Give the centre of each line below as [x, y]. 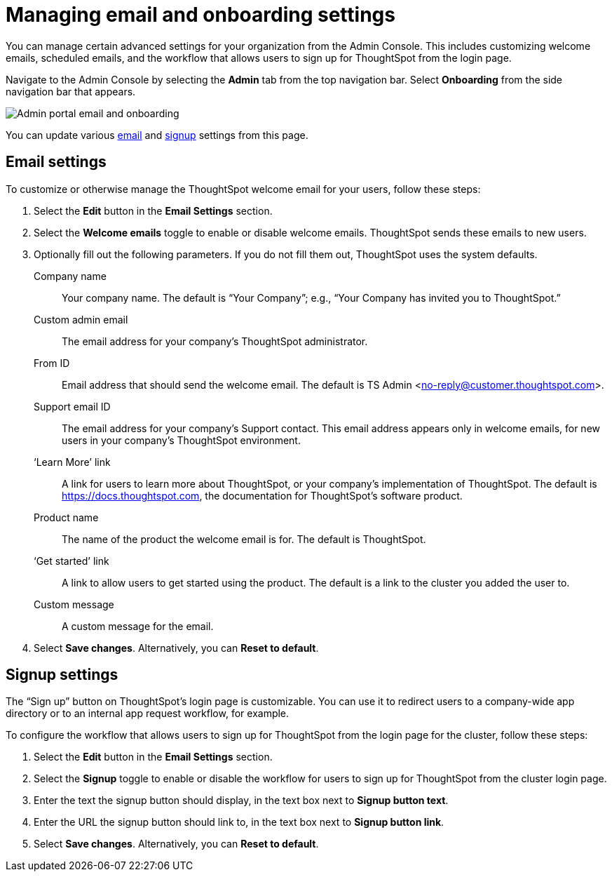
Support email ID [72, 406]
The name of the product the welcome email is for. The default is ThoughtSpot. [244, 539]
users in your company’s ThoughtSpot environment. [181, 440]
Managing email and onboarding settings [200, 15]
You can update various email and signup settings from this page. [157, 135]
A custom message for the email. [138, 626]
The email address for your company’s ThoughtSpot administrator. [215, 341]
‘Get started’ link [72, 561]
